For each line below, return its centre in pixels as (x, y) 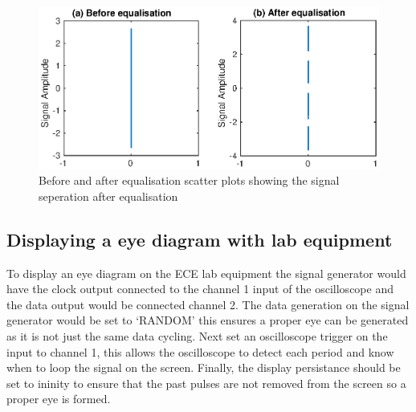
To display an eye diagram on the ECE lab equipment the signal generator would (206, 273)
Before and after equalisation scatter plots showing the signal (189, 180)
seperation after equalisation (108, 196)
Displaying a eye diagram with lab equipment (200, 239)
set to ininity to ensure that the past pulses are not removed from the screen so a (206, 383)
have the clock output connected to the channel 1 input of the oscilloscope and (200, 289)
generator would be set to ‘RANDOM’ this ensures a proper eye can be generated (208, 320)
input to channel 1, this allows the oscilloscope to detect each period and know (200, 351)
